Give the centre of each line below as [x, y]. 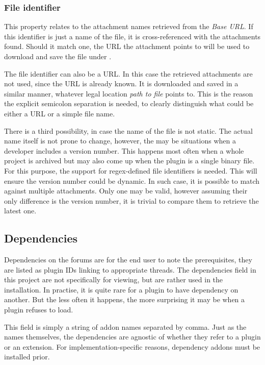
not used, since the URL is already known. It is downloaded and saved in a [121, 83]
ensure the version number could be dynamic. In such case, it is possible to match [132, 180]
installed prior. [27, 357]
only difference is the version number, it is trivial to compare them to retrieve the [131, 200]
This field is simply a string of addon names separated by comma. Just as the [125, 326]
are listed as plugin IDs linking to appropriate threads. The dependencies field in [130, 269]
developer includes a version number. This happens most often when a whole [124, 150]
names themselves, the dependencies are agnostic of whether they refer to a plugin [132, 337]
